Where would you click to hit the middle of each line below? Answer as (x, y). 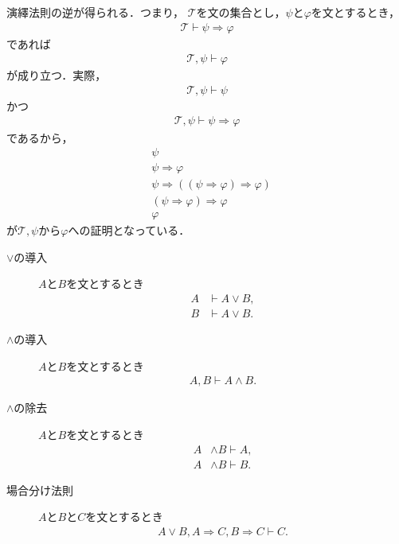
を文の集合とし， (241, 12)
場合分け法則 (40, 490)
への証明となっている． (129, 230)
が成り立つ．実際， (57, 75)
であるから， (40, 137)
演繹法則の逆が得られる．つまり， (96, 12)
